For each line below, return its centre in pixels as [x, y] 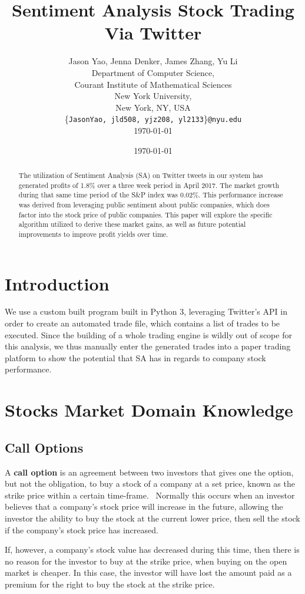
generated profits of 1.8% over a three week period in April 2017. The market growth [149, 185]
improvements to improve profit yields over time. [93, 234]
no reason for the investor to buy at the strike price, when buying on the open [146, 561]
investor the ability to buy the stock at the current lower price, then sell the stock [152, 518]
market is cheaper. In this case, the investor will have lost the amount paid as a [148, 572]
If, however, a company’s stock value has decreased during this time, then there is [152, 550]
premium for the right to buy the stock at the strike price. [110, 584]
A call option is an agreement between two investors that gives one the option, [149, 472]
